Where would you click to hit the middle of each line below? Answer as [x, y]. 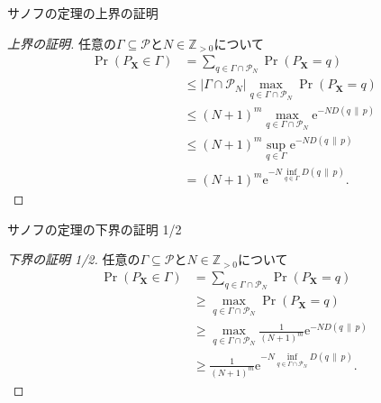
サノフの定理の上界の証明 [83, 13]
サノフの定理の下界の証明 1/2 [95, 229]
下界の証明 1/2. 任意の [74, 259]
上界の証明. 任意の [62, 43]
